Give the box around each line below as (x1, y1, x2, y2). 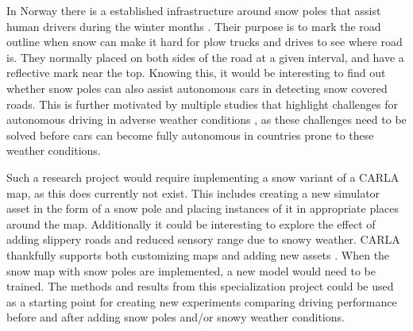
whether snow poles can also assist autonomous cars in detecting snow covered (6, 79, 388, 96)
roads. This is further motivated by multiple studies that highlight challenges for (6, 95, 398, 112)
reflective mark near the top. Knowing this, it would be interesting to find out (6, 64, 386, 81)
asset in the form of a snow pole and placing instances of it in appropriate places (6, 200, 399, 217)
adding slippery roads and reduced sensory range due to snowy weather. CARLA (6, 231, 400, 248)
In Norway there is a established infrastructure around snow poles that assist (6, 2, 381, 18)
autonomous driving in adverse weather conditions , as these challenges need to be (6, 111, 407, 128)
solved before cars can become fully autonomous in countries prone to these (6, 126, 374, 143)
